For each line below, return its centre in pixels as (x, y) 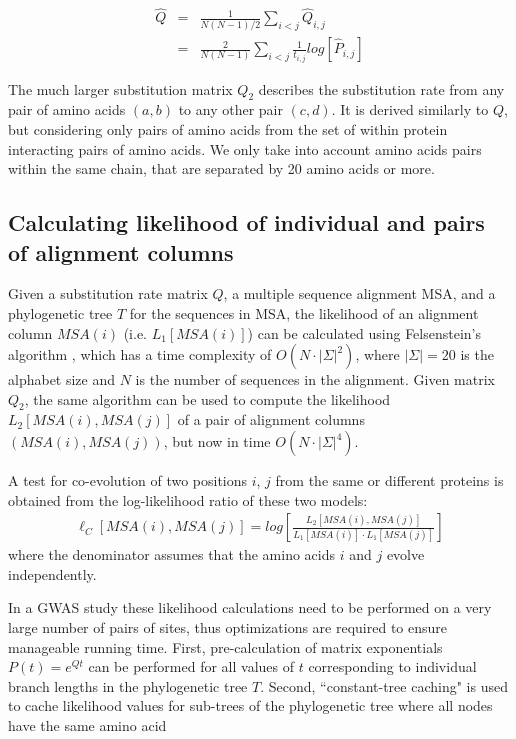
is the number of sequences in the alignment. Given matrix (315, 379)
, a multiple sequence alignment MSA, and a (359, 293)
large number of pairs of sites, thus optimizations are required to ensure (228, 627)
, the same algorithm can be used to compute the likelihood (207, 398)
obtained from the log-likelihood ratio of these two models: (188, 499)
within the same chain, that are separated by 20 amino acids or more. (221, 168)
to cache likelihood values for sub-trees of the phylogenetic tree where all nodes (250, 705)
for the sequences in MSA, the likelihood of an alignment (304, 312)
